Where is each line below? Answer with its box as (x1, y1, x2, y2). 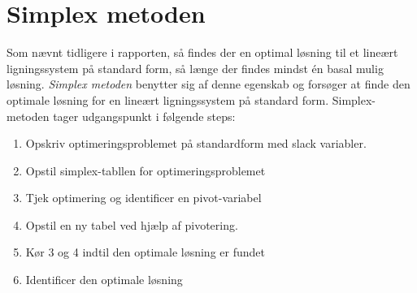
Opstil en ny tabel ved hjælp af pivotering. (25, 216, 238, 233)
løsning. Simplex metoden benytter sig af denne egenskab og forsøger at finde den (7, 75, 410, 93)
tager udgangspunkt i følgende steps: (53, 107, 236, 124)
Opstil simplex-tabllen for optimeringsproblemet (25, 162, 266, 179)
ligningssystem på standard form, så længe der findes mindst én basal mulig (7, 59, 384, 76)
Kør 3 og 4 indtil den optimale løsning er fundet (25, 243, 265, 261)
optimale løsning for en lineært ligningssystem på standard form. (7, 91, 329, 108)
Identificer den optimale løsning (25, 271, 183, 288)
